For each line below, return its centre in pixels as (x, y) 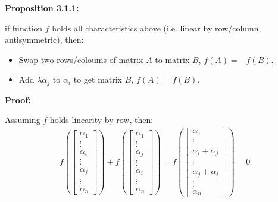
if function (24, 28)
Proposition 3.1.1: (42, 8)
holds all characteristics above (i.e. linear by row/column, (157, 28)
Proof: (18, 100)
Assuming (23, 120)
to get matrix (98, 79)
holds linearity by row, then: (101, 120)
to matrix (172, 59)
